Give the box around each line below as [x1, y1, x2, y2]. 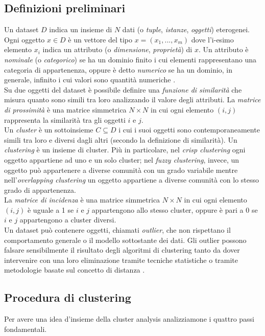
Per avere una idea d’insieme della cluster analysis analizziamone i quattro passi [4, 313, 255, 324]
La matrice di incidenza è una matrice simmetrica [4, 194, 160, 205]
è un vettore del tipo [68, 34, 133, 44]
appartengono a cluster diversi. [19, 214, 116, 225]
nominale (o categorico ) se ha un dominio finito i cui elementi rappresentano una [4, 54, 257, 64]
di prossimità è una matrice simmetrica [4, 104, 127, 115]
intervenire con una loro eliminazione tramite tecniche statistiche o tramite [4, 254, 238, 265]
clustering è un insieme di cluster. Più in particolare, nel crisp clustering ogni [4, 144, 246, 155]
